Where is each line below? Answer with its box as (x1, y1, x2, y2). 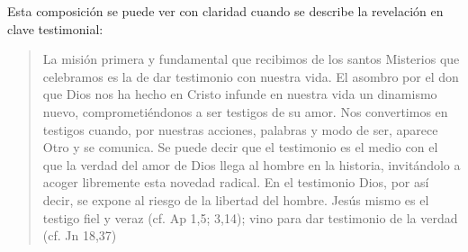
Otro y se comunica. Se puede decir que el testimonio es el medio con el (42, 138, 438, 157)
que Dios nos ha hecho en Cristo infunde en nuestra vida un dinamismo (42, 85, 437, 103)
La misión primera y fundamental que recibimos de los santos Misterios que (42, 49, 460, 68)
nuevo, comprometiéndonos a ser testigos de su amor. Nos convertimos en (42, 102, 448, 121)
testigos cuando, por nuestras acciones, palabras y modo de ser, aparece (42, 120, 438, 139)
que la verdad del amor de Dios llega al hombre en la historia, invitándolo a (42, 155, 461, 174)
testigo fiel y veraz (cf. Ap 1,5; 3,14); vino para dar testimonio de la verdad (42, 208, 458, 227)
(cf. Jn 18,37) (42, 226, 117, 245)
